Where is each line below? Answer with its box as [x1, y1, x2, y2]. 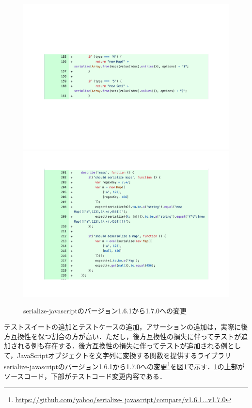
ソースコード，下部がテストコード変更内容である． [4, 371, 166, 381]
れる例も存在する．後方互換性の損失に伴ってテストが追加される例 [17, 341, 228, 351]
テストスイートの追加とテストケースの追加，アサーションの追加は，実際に [4, 322, 241, 332]
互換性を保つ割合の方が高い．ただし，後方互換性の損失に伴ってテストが [10, 331, 241, 341]
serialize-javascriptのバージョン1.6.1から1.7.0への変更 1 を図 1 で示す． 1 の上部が [4, 360, 245, 372]
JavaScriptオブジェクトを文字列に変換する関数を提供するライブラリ [17, 350, 232, 360]
